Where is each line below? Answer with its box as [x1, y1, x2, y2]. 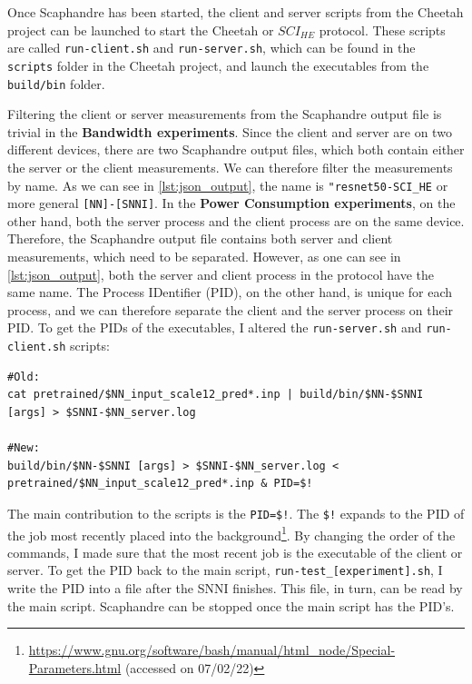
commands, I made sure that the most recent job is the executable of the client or [7, 542, 463, 561]
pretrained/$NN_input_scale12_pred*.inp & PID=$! [7, 477, 313, 491]
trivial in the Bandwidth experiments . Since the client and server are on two [7, 122, 452, 141]
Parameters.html [28, 658, 122, 677]
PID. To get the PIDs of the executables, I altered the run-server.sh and [7, 318, 422, 337]
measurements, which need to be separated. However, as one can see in [7, 247, 401, 266]
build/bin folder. [7, 74, 105, 93]
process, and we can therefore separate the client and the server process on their [7, 300, 454, 319]
